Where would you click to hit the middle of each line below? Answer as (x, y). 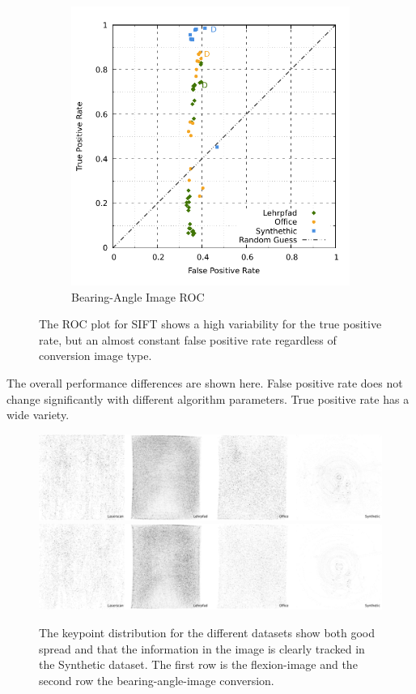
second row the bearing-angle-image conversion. (157, 680)
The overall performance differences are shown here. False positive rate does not (205, 382)
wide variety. (38, 415)
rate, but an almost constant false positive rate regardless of (188, 339)
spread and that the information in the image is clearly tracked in (202, 648)
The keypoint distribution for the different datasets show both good (207, 632)
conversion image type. (96, 356)
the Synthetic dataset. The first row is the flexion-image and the (198, 664)
